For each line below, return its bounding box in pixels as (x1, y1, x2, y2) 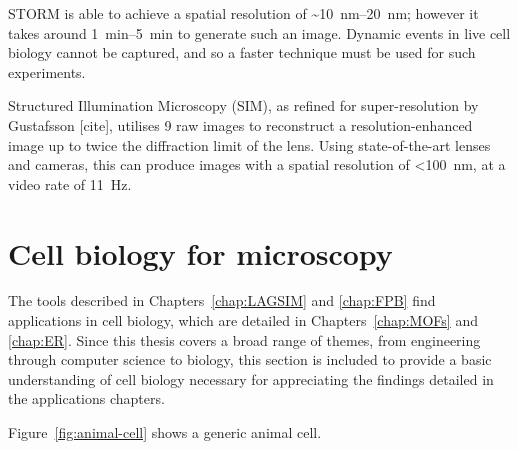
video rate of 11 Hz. (8, 173, 132, 194)
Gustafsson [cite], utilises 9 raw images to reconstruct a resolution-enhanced (8, 114, 473, 135)
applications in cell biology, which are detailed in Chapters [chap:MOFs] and (8, 310, 478, 331)
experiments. (8, 61, 86, 82)
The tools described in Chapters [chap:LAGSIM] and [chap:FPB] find (8, 290, 436, 311)
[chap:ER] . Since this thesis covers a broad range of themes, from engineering (8, 329, 481, 350)
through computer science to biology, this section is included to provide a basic (8, 349, 492, 370)
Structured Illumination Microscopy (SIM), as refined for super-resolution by (8, 95, 479, 116)
